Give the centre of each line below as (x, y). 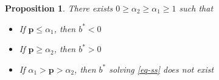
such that (196, 8)
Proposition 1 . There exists (59, 8)
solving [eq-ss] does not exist (162, 69)
